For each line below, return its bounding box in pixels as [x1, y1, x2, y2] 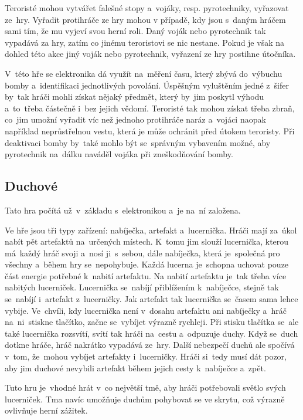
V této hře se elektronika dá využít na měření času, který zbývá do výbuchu [5, 67, 282, 79]
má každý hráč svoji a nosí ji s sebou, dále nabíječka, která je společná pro [5, 246, 280, 259]
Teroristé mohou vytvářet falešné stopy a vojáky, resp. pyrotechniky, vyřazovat [5, 2, 289, 13]
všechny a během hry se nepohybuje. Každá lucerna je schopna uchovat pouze [5, 258, 289, 270]
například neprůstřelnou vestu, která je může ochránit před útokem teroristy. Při [5, 124, 295, 137]
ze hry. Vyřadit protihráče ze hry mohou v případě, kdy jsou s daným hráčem [5, 13, 286, 25]
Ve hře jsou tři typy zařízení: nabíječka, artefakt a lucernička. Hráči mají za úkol [5, 223, 297, 236]
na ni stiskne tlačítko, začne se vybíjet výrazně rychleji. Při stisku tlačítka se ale [5, 316, 299, 328]
